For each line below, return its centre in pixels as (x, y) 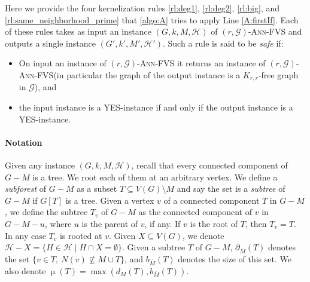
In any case (25, 235)
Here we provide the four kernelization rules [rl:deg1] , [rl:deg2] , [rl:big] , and (142, 8)
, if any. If (162, 223)
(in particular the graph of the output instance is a (147, 74)
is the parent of (110, 223)
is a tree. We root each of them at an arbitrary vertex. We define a (155, 177)
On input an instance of (63, 63)
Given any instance (40, 165)
